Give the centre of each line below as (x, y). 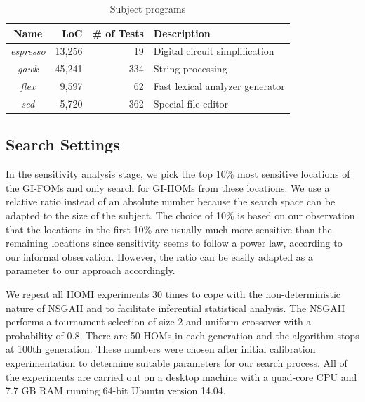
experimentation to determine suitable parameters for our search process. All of (177, 362)
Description (182, 33)
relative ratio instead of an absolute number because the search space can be (171, 201)
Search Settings (63, 144)
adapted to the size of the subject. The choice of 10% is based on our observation (180, 215)
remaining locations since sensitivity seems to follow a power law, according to (174, 243)
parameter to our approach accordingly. (91, 270)
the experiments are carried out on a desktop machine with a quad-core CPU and (181, 376)
